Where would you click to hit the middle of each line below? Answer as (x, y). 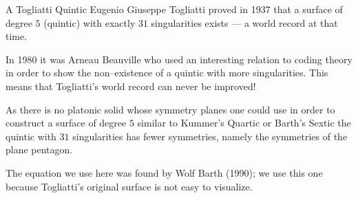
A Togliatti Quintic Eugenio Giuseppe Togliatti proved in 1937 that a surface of (174, 9)
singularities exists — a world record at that (244, 22)
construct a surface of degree (66, 123)
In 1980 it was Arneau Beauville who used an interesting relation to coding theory (179, 59)
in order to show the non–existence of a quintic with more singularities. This (167, 73)
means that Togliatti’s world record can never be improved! (131, 86)
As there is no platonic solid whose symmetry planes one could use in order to (170, 109)
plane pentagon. (39, 150)
